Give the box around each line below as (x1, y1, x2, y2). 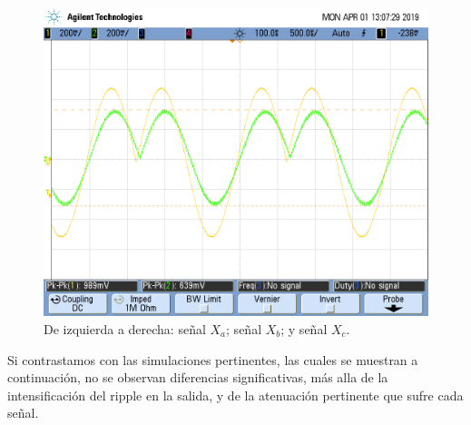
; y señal (280, 319, 328, 338)
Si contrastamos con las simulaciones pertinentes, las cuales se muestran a (7, 350, 418, 369)
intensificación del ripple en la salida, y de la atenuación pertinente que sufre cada (7, 385, 464, 404)
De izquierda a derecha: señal (44, 319, 206, 338)
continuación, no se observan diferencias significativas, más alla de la (7, 368, 388, 387)
